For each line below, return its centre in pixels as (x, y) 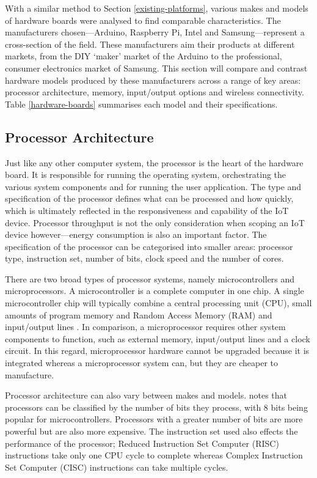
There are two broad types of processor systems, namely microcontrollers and (150, 278)
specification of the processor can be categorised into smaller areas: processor (149, 246)
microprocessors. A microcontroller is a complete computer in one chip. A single (155, 291)
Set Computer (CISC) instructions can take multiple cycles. (117, 467)
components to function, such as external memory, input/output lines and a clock (158, 338)
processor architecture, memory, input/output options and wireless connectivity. (155, 92)
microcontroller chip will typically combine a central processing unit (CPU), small (158, 303)
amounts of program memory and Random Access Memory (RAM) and (139, 314)
